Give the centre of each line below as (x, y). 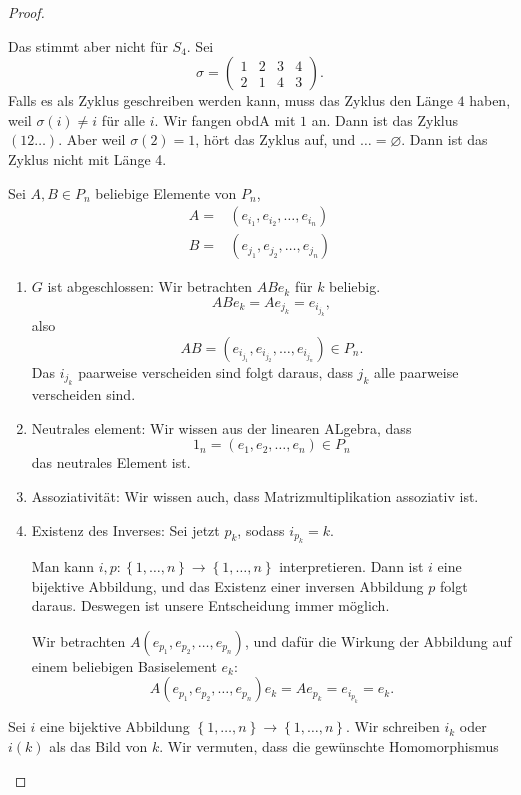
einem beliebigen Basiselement (124, 665)
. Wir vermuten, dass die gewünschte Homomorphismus (329, 746)
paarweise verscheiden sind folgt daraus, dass (215, 371)
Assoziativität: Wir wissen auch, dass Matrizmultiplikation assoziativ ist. (255, 496)
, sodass (261, 529)
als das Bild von (98, 746)
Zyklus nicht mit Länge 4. (87, 158)
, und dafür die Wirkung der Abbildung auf (378, 640)
